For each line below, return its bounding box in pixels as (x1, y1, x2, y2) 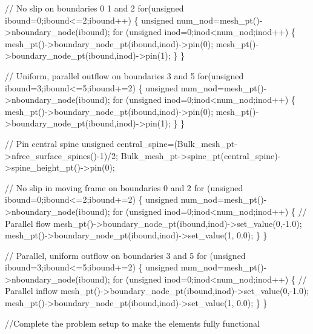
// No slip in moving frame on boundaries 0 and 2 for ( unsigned (5, 181, 243, 194)
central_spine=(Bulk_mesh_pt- (117, 137, 237, 149)
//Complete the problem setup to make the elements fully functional (5, 316, 260, 329)
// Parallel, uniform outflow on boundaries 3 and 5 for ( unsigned (5, 249, 246, 261)
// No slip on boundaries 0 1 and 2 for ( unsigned (5, 2, 184, 14)
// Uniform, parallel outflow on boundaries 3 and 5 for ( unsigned (5, 69, 244, 82)
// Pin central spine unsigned (5, 137, 114, 149)
